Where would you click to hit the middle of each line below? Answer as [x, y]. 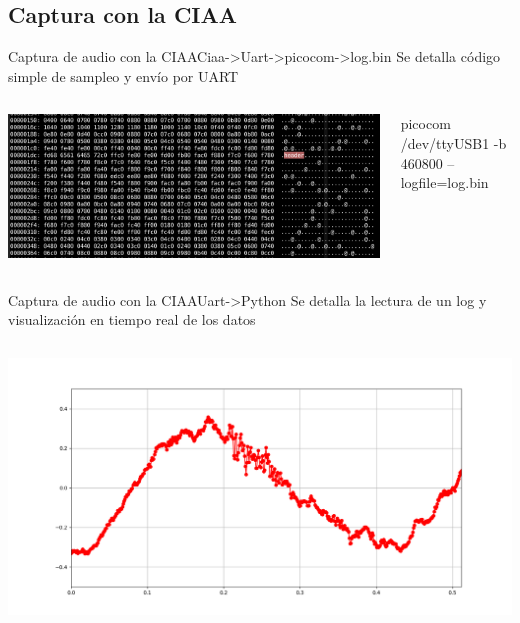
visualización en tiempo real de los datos [132, 319]
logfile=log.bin [444, 182]
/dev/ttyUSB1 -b [453, 142]
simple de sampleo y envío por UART [123, 75]
